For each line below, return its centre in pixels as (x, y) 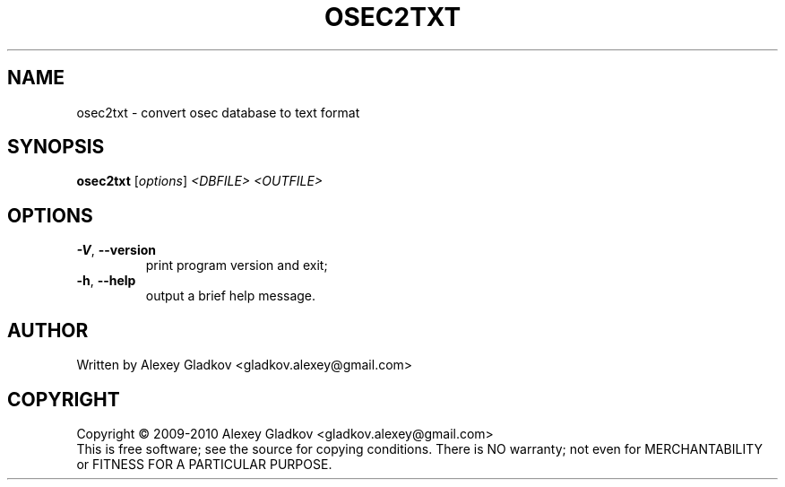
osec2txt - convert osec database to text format (218, 112)
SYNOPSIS (56, 147)
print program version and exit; (237, 265)
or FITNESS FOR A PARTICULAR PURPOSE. (204, 464)
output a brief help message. (231, 296)
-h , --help (106, 281)
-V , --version (116, 250)
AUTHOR (48, 330)
